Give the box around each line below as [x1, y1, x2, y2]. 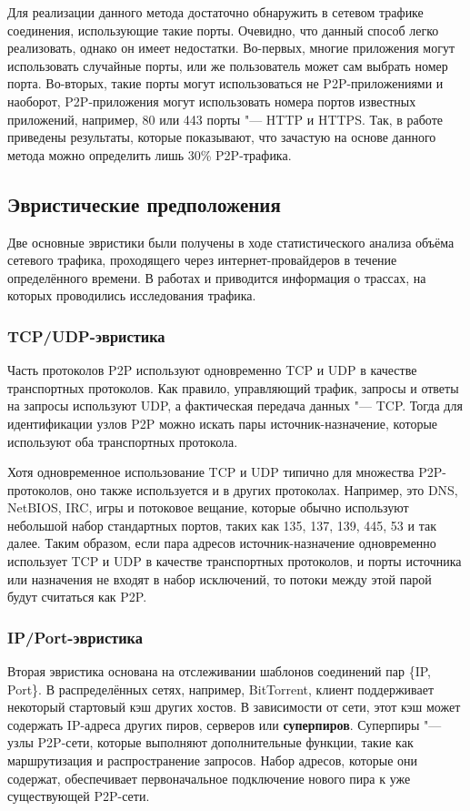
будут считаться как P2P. [7, 587, 147, 606]
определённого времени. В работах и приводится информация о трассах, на [7, 268, 426, 287]
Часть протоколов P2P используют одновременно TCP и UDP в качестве [7, 360, 417, 380]
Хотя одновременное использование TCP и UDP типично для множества [7, 462, 415, 482]
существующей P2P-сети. [7, 786, 150, 806]
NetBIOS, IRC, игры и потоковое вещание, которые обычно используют [7, 498, 409, 517]
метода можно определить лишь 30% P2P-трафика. [7, 145, 292, 164]
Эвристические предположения [7, 189, 281, 218]
